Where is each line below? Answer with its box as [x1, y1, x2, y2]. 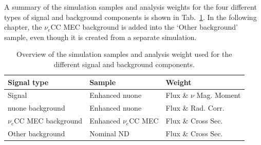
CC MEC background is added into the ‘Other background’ [50, 22, 238, 32]
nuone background [8, 102, 65, 113]
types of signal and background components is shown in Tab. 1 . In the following [4, 11, 257, 22]
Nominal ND [89, 128, 129, 138]
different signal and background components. [53, 58, 195, 69]
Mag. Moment [196, 90, 241, 100]
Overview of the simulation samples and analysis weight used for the [16, 49, 232, 59]
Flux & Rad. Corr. [165, 102, 225, 113]
